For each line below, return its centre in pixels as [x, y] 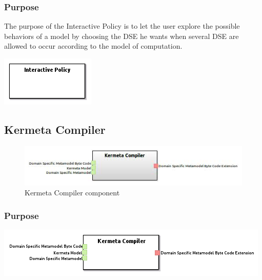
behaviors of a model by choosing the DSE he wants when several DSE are [122, 36]
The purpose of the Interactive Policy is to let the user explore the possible [122, 26]
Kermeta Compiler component [72, 193]
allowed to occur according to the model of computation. [93, 46]
